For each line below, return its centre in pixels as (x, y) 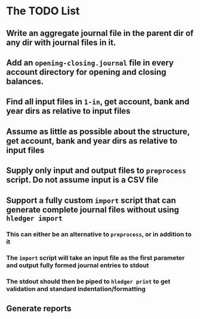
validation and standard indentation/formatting (76, 289)
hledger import (34, 218)
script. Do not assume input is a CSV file (82, 180)
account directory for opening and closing (86, 72)
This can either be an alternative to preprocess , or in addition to (99, 235)
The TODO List (43, 11)
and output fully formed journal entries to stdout (78, 266)
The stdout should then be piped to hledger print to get (88, 281)
